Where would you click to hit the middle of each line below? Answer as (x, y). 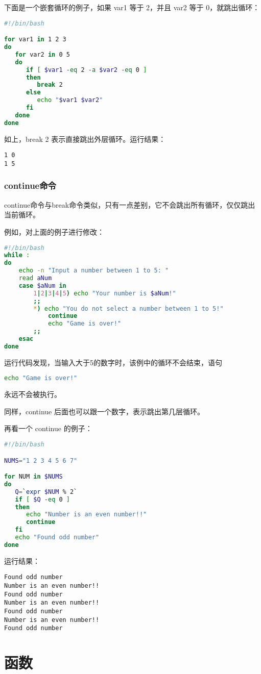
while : (17, 255)
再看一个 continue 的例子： (48, 428)
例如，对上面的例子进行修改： (54, 231)
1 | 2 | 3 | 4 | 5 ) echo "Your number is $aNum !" (105, 293)
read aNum (35, 278)
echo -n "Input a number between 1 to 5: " (94, 271)
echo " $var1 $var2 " (70, 100)
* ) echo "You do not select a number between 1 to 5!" (128, 308)
